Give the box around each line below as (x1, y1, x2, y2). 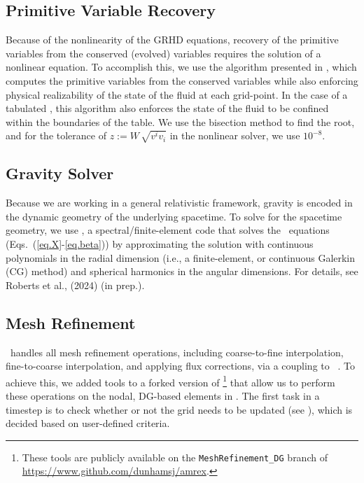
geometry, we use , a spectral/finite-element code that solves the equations (6, 223, 330, 237)
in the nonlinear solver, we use (169, 128, 300, 143)
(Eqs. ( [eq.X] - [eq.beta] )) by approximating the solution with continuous (6, 236, 314, 251)
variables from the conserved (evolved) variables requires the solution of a (6, 45, 321, 60)
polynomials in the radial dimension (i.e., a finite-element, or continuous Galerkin (6, 250, 356, 265)
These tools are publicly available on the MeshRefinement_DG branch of (22, 449, 328, 464)
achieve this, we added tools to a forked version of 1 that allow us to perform (6, 372, 335, 389)
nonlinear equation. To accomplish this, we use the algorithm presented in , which (6, 59, 357, 74)
